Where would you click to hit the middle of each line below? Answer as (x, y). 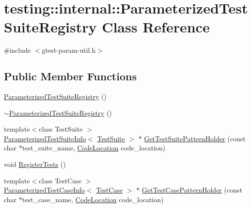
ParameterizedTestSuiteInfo (45, 138)
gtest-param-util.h (69, 50)
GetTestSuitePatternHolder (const (195, 138)
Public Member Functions (70, 76)
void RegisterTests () (35, 164)
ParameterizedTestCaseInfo (44, 190)
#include (17, 50)
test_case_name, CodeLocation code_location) (93, 199)
